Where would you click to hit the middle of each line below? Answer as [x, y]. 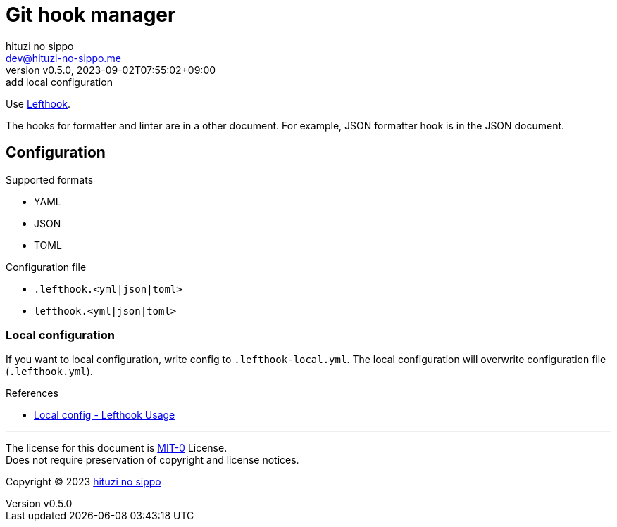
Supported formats [50, 179]
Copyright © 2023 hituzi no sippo [83, 482]
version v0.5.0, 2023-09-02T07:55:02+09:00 [111, 70]
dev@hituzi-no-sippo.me [63, 58]
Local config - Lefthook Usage [105, 415]
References [32, 393]
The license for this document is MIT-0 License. [117, 448]
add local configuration [59, 82]
